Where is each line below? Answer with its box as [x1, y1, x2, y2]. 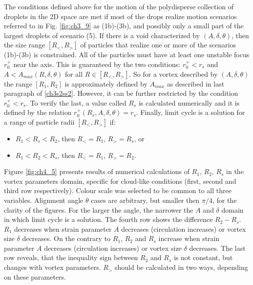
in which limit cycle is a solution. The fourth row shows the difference [4, 214, 213, 224]
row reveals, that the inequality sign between [4, 252, 138, 263]
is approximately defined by [64, 78, 148, 88]
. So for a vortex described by [129, 68, 218, 79]
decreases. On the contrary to [22, 233, 111, 243]
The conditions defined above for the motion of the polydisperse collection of [4, 1, 234, 11]
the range [4, 78, 32, 88]
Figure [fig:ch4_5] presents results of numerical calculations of [4, 166, 190, 176]
